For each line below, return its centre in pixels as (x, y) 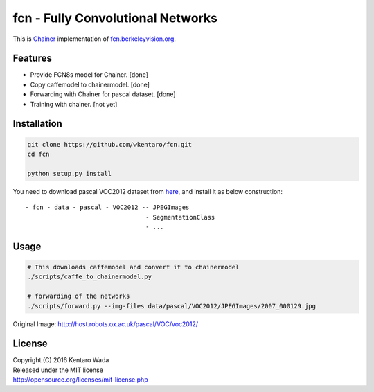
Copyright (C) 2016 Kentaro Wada (61, 360)
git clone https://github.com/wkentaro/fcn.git (109, 144)
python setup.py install (70, 173)
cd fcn (38, 154)
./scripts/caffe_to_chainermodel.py (90, 277)
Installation (37, 124)
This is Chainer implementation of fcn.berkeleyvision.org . (95, 39)
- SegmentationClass (180, 217)
